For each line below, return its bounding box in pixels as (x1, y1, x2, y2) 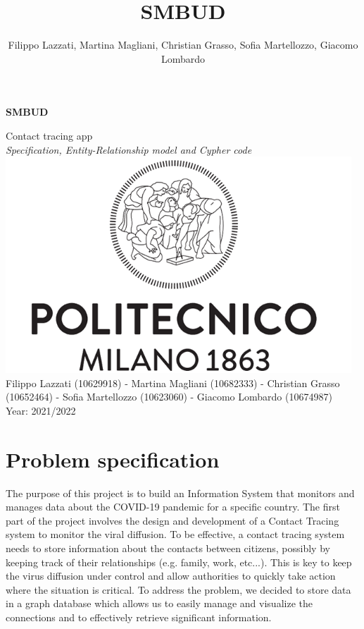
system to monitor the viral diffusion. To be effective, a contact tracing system (6, 527, 345, 542)
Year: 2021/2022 (6, 403, 76, 417)
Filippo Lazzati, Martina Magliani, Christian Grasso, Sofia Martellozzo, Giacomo (8, 37, 358, 52)
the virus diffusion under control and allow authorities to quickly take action (6, 568, 336, 583)
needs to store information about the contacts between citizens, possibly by (6, 541, 330, 556)
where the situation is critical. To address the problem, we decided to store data (6, 582, 351, 597)
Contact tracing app (6, 128, 93, 142)
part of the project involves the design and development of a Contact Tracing (6, 513, 339, 527)
